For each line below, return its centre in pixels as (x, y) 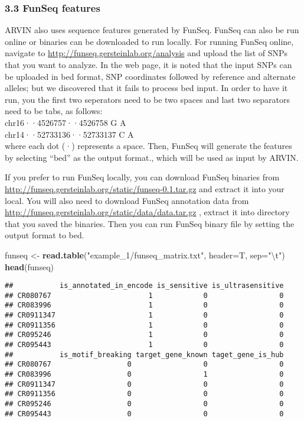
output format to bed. (45, 235)
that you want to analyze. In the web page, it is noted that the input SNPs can (148, 64)
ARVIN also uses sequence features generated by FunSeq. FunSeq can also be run (152, 30)
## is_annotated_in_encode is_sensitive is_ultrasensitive (144, 286)
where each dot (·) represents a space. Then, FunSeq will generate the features (148, 146)
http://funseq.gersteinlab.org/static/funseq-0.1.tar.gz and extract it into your (145, 188)
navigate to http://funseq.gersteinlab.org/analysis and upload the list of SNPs (146, 53)
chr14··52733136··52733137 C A (69, 134)
